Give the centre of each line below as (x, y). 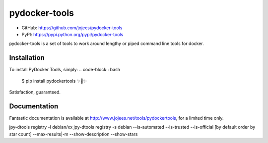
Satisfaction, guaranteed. (35, 92)
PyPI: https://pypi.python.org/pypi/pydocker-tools (72, 34)
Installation (27, 58)
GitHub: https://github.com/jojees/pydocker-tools (72, 28)
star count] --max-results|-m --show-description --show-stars (73, 134)
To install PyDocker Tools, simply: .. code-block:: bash (65, 70)
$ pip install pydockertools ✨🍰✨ (54, 81)
